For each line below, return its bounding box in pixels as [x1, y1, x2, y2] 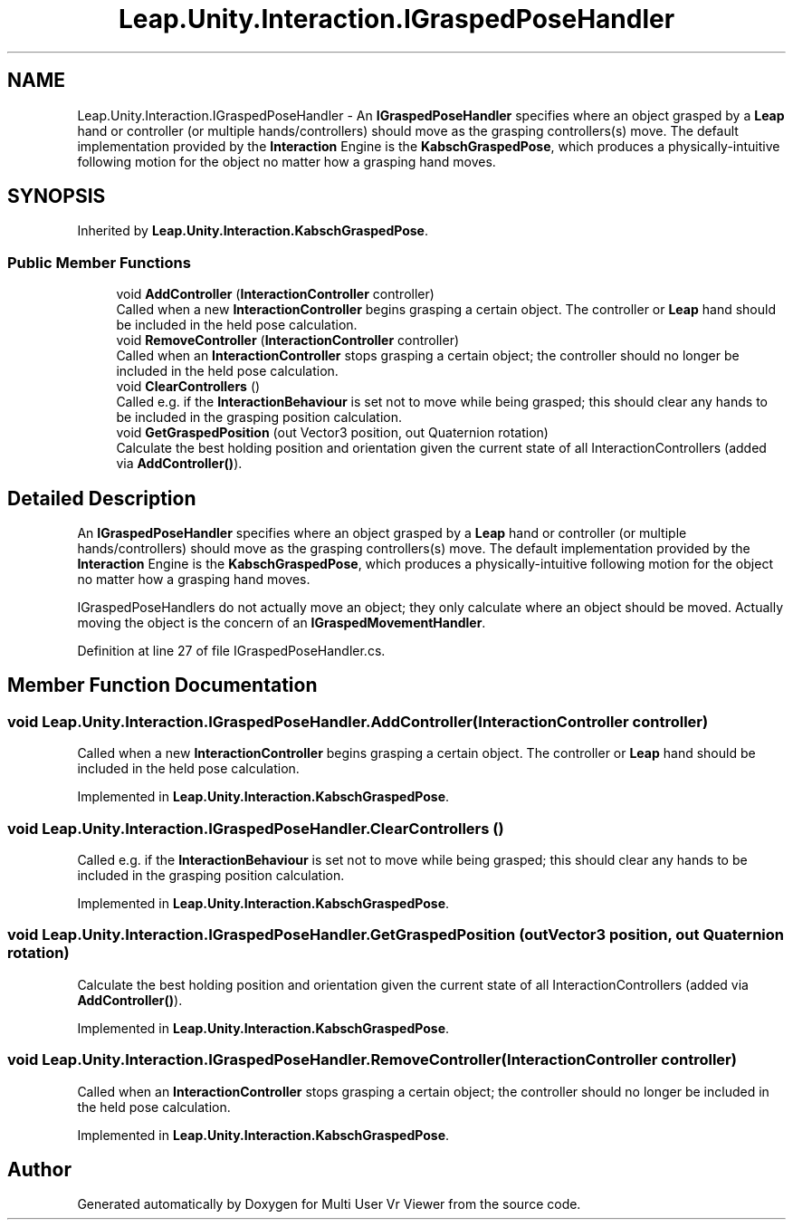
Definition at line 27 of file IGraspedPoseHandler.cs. [77, 643, 386, 659]
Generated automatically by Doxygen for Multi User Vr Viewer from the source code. [77, 1196, 581, 1213]
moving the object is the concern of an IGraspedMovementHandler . [77, 615, 486, 631]
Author [7, 1157, 72, 1181]
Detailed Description [7, 486, 196, 510]
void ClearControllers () [116, 379, 261, 395]
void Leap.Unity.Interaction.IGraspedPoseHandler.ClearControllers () [7, 819, 504, 838]
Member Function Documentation [7, 674, 318, 697]
